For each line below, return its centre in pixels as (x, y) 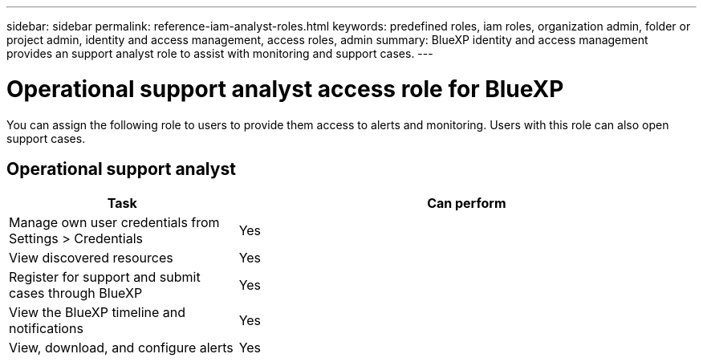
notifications (46, 329)
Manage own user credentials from (114, 223)
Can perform (467, 203)
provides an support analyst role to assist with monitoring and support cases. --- (220, 53)
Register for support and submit (105, 277)
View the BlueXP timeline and (98, 313)
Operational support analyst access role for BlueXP (285, 89)
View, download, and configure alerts (121, 348)
